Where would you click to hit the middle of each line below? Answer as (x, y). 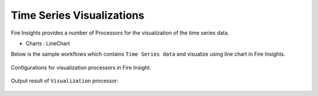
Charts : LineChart (48, 43)
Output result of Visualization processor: (65, 81)
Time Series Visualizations (77, 15)
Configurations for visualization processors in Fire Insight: (81, 67)
